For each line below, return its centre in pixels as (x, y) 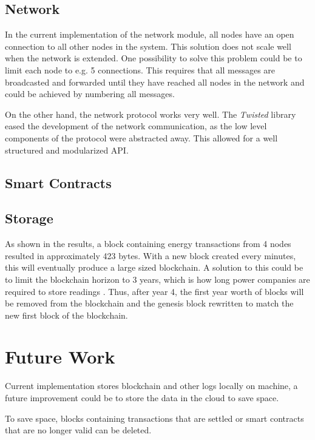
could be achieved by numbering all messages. (90, 94)
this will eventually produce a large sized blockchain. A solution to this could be (154, 267)
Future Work (60, 357)
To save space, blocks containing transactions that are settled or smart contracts (154, 418)
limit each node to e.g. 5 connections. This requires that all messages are (140, 69)
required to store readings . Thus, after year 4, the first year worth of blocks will (154, 291)
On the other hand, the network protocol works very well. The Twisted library (151, 114)
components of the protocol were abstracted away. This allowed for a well (141, 137)
